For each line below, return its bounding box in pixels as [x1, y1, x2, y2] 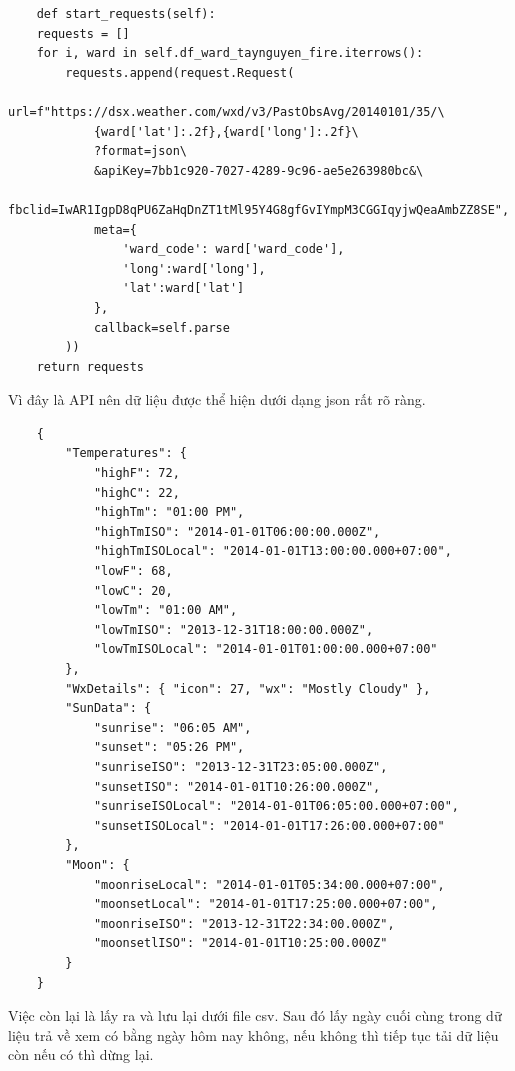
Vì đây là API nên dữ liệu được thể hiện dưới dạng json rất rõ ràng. [8, 389, 426, 410]
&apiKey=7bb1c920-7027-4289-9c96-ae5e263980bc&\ [93, 163, 424, 178]
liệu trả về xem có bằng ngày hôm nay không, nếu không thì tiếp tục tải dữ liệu [8, 1024, 499, 1045]
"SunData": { [65, 701, 152, 716]
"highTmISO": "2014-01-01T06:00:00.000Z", [93, 524, 381, 539]
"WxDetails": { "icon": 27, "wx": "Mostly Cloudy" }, [65, 681, 431, 696]
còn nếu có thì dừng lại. [8, 1044, 154, 1065]
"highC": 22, [93, 485, 180, 500]
